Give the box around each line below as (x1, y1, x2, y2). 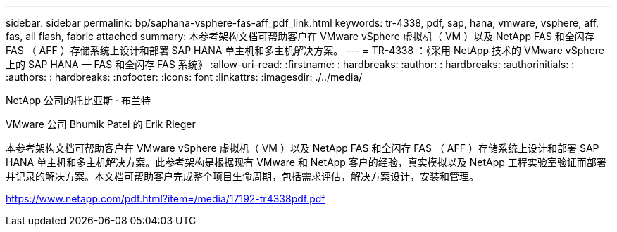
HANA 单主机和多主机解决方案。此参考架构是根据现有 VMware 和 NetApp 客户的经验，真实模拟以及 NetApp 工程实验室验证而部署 (6, 156, 606, 168)
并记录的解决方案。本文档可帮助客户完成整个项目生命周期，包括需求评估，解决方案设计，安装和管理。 (6, 170, 479, 182)
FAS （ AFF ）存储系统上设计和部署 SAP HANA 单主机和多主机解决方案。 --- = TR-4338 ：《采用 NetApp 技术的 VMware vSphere (6, 44, 604, 56)
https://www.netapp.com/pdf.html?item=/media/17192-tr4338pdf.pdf (6, 193, 325, 205)
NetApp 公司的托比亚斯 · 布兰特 (6, 94, 151, 106)
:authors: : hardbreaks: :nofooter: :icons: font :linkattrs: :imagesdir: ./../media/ (6, 71, 363, 83)
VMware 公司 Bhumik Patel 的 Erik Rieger (6, 118, 196, 130)
